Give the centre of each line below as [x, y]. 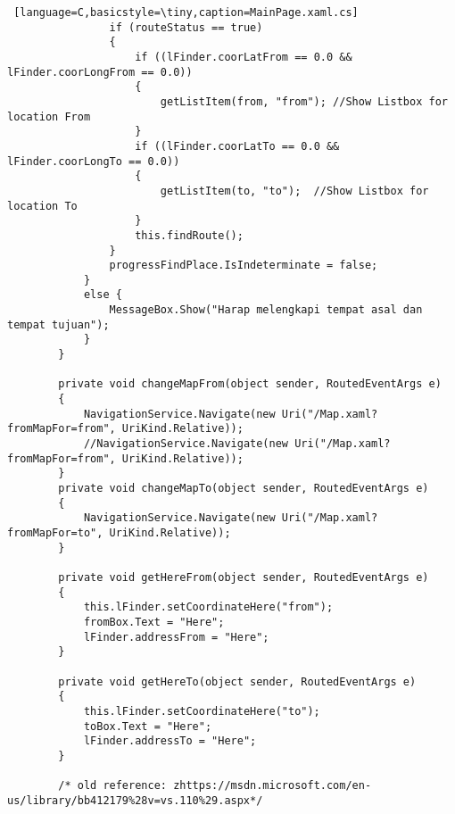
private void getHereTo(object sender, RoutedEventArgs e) [237, 681]
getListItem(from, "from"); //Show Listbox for [304, 101]
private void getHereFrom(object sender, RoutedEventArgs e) [244, 577]
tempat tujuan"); [58, 324]
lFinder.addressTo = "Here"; [170, 741]
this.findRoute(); [189, 235]
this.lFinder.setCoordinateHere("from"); [208, 607]
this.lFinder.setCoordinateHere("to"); [202, 711]
